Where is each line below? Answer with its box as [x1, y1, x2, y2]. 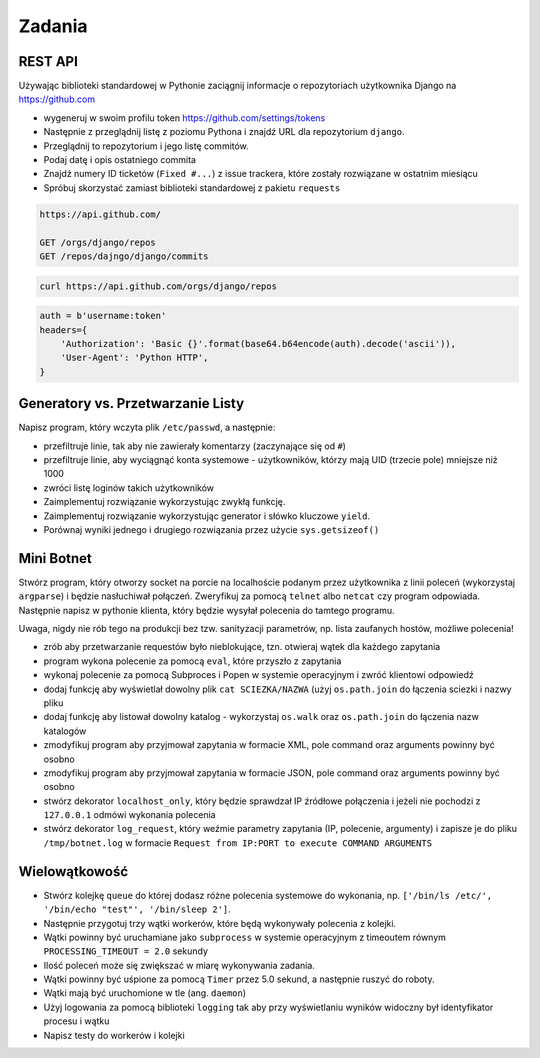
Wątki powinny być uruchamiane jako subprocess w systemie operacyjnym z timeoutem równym [43, 931, 447, 943]
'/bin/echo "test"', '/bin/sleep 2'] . [43, 903, 232, 915]
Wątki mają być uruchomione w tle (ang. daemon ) [43, 987, 247, 999]
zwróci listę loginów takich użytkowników [43, 481, 215, 494]
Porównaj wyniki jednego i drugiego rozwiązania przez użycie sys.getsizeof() [43, 523, 380, 535]
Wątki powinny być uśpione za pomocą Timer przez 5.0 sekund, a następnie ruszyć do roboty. [43, 973, 435, 985]
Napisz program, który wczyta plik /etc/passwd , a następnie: [18, 421, 276, 434]
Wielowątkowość [18, 863, 129, 880]
